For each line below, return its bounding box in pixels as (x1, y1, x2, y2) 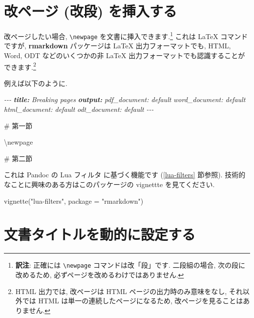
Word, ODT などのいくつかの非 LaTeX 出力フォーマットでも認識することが (4, 50, 245, 61)
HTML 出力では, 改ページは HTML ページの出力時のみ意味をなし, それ (15, 286, 243, 296)
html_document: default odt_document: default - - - (4, 104, 154, 114)
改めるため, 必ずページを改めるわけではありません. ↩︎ (15, 270, 184, 279)
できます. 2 (4, 60, 36, 72)
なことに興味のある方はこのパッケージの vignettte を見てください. (4, 179, 215, 190)
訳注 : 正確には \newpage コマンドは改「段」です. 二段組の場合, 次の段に (15, 260, 246, 270)
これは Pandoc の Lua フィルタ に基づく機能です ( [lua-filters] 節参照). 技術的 (4, 170, 246, 180)
